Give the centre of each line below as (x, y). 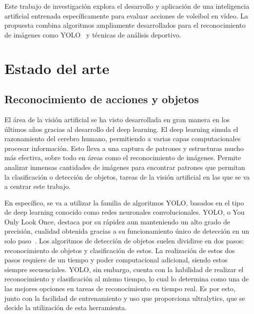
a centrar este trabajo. (38, 186)
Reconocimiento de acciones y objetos (102, 99)
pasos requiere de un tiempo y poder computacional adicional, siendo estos (116, 260)
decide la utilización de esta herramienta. (66, 307)
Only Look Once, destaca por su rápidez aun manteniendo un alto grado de (117, 221)
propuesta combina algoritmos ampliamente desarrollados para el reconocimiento (125, 25)
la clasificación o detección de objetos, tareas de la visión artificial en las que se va (127, 176)
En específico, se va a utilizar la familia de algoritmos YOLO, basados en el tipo (124, 202)
